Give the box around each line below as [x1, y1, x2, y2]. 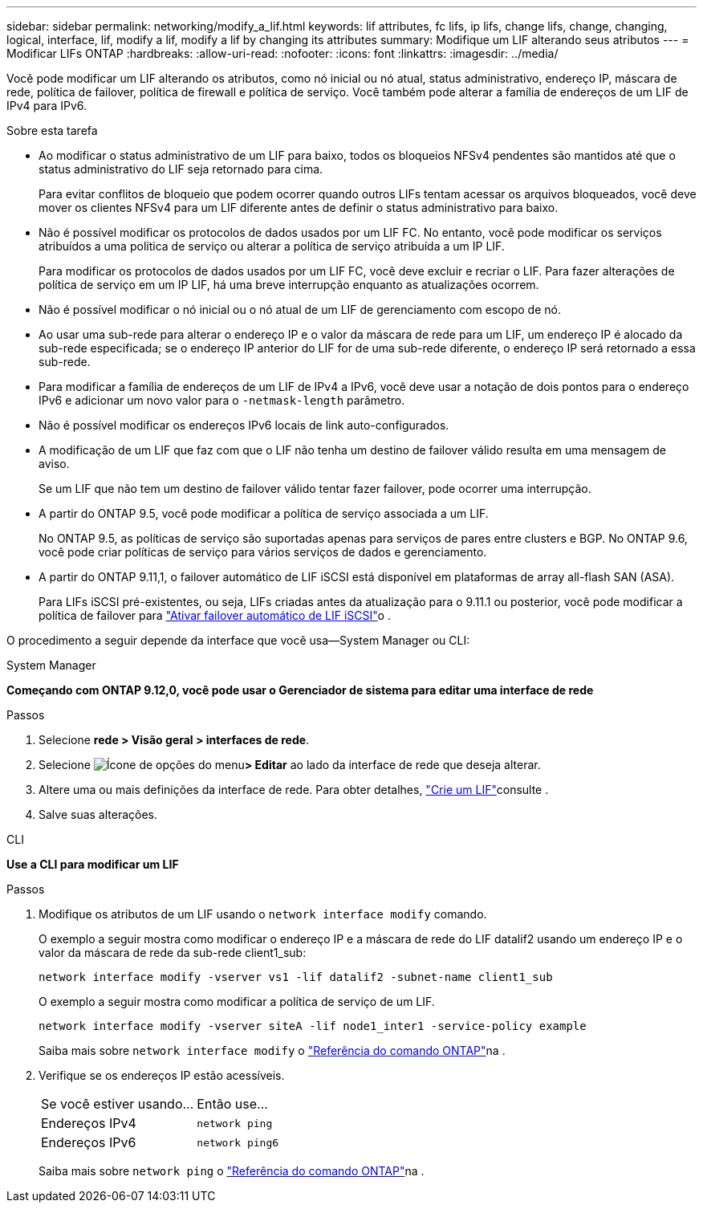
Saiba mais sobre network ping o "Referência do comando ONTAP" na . [39, 1164, 425, 1178]
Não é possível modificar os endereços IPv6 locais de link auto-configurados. [39, 418, 449, 432]
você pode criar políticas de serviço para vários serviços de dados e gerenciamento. [39, 545, 487, 559]
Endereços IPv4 [41, 1115, 136, 1131]
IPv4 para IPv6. [6, 99, 87, 112]
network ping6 [197, 1136, 279, 1149]
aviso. [39, 457, 70, 470]
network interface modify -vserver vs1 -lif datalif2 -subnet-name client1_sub [39, 971, 553, 983]
